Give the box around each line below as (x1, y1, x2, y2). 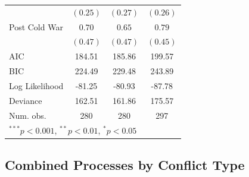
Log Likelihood (9, 79, 64, 91)
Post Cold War (9, 20, 63, 33)
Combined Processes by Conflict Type (5, 155, 245, 173)
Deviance (9, 94, 42, 106)
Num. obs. (9, 109, 46, 121)
